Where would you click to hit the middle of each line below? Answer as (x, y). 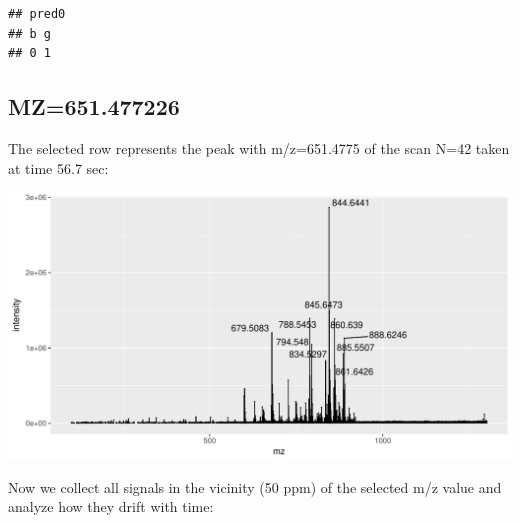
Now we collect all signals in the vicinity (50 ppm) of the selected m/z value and (255, 486)
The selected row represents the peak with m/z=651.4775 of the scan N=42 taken (259, 147)
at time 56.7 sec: (58, 167)
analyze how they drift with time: (111, 506)
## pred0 (37, 14)
